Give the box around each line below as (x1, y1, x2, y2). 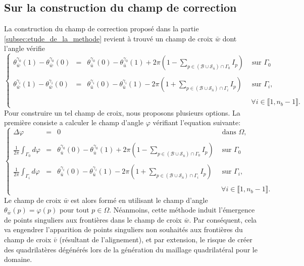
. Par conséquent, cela (189, 214, 257, 225)
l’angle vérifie (4, 43, 45, 54)
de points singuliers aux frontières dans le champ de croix (4, 214, 182, 225)
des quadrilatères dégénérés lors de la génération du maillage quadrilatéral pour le (4, 244, 258, 254)
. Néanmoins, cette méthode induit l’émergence (109, 204, 255, 215)
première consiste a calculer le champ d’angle (4, 117, 143, 128)
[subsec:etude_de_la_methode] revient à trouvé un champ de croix (4, 33, 213, 43)
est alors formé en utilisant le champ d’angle (71, 194, 208, 205)
